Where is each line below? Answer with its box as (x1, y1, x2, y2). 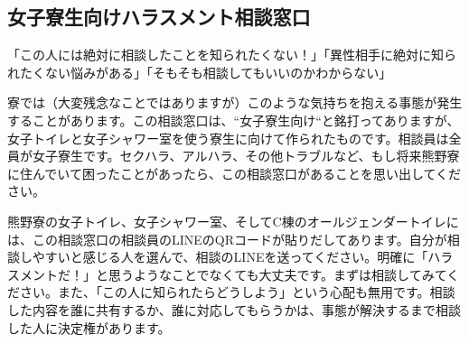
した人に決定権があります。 (7, 318, 171, 337)
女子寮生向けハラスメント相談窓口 (7, 3, 311, 31)
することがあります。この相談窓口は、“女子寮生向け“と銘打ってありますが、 (7, 110, 460, 129)
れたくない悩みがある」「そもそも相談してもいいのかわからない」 (7, 62, 392, 81)
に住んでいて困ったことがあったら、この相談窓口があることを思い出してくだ (7, 163, 462, 182)
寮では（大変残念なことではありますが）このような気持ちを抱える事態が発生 (7, 93, 463, 112)
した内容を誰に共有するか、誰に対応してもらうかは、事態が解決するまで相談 (7, 300, 462, 319)
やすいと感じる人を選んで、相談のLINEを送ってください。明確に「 (32, 247, 428, 266)
